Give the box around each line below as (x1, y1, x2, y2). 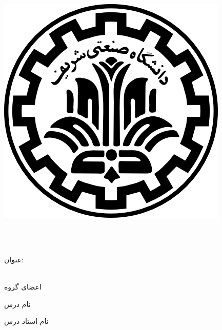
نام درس (4, 298, 31, 309)
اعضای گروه (4, 281, 42, 292)
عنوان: (4, 254, 24, 264)
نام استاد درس (4, 316, 49, 326)
